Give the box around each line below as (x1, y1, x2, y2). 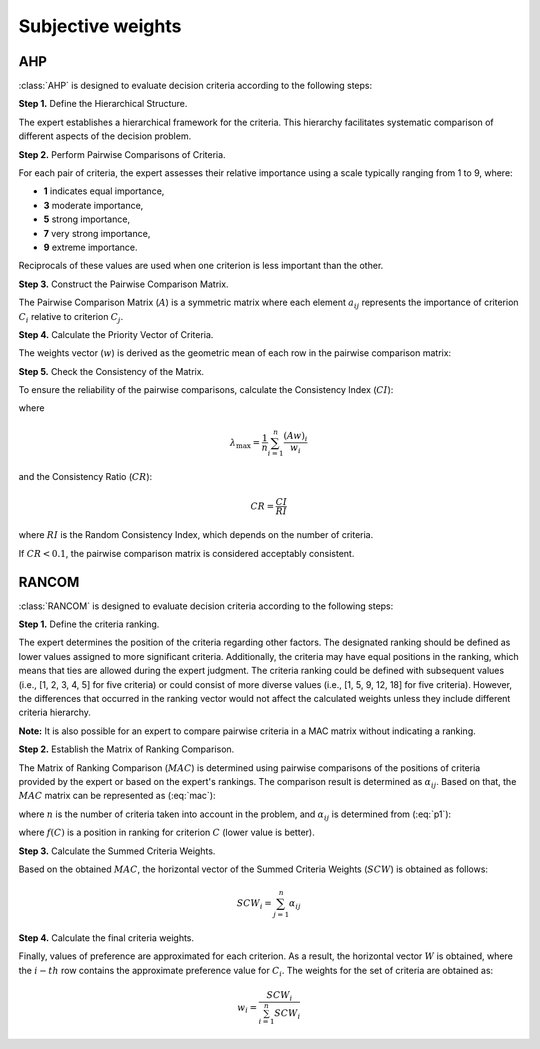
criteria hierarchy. (18, 706, 92, 719)
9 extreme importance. (43, 241, 139, 253)
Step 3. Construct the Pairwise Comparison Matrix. (18, 278, 229, 290)
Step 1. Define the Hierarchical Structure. (18, 98, 188, 110)
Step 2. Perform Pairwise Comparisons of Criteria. (18, 148, 226, 160)
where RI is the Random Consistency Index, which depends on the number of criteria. (18, 529, 374, 541)
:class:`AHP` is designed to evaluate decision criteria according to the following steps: (18, 80, 373, 92)
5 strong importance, (43, 213, 130, 225)
